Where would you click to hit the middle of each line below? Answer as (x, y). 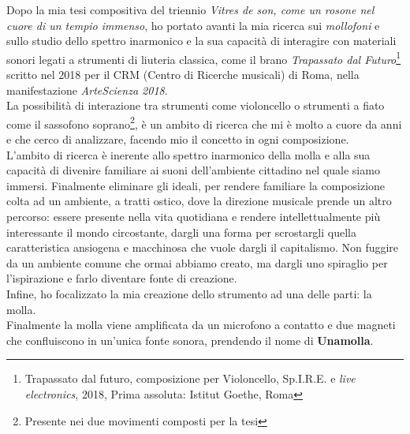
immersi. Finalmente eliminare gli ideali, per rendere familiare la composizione (196, 185)
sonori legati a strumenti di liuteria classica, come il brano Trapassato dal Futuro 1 (204, 58)
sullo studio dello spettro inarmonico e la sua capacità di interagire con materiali (201, 41)
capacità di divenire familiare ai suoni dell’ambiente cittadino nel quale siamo (193, 170)
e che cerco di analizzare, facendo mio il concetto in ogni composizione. (178, 139)
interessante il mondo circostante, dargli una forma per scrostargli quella (181, 232)
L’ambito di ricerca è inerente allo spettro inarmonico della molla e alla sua (188, 154)
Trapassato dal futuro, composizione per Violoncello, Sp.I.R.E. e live (190, 378)
